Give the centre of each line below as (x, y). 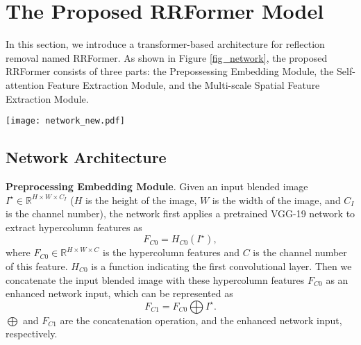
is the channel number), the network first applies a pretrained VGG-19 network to (180, 213)
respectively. (32, 334)
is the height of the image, (141, 200)
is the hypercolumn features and (171, 252)
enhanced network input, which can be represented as (119, 293)
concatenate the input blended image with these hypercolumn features (155, 279)
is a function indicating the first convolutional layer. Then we (221, 266)
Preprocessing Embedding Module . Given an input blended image (157, 186)
